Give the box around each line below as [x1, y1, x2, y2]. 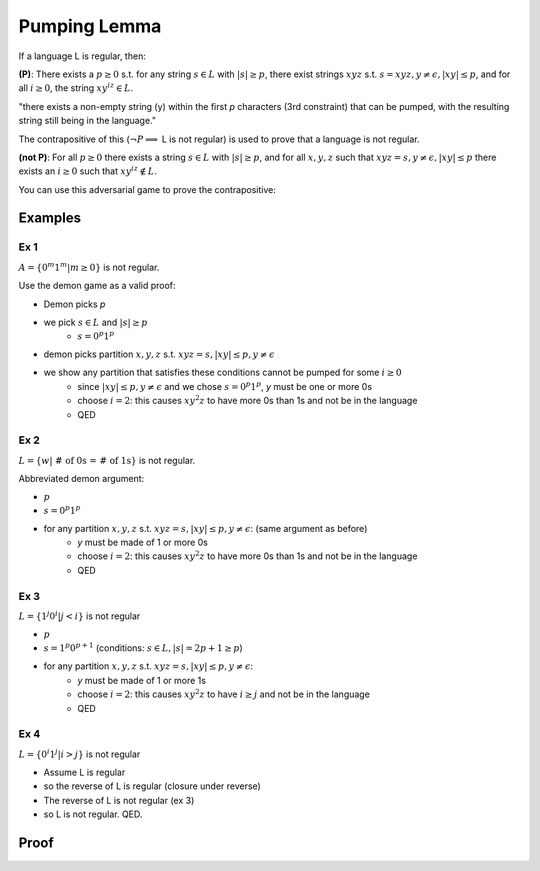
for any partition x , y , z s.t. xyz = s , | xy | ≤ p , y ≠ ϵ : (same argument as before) [43, 522, 368, 534]
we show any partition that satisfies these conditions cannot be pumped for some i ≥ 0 [43, 366, 402, 379]
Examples [18, 210, 82, 227]
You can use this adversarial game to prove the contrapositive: [18, 183, 277, 195]
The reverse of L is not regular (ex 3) [43, 794, 195, 806]
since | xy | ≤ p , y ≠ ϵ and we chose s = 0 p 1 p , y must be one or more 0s [77, 380, 373, 392]
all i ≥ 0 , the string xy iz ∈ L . [18, 81, 134, 94]
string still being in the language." [18, 115, 157, 127]
